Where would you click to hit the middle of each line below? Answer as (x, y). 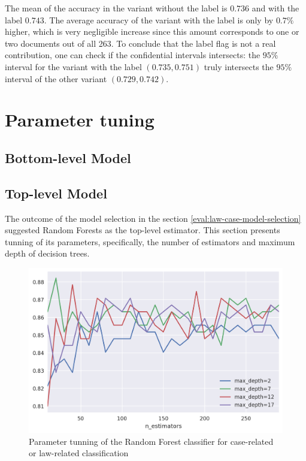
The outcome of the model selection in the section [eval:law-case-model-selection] (153, 218)
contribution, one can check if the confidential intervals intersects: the (133, 55)
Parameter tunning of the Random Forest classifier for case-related (151, 441)
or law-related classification (79, 453)
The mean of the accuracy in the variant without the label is (116, 8)
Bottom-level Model (68, 157)
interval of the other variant (56, 78)
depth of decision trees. (47, 253)
